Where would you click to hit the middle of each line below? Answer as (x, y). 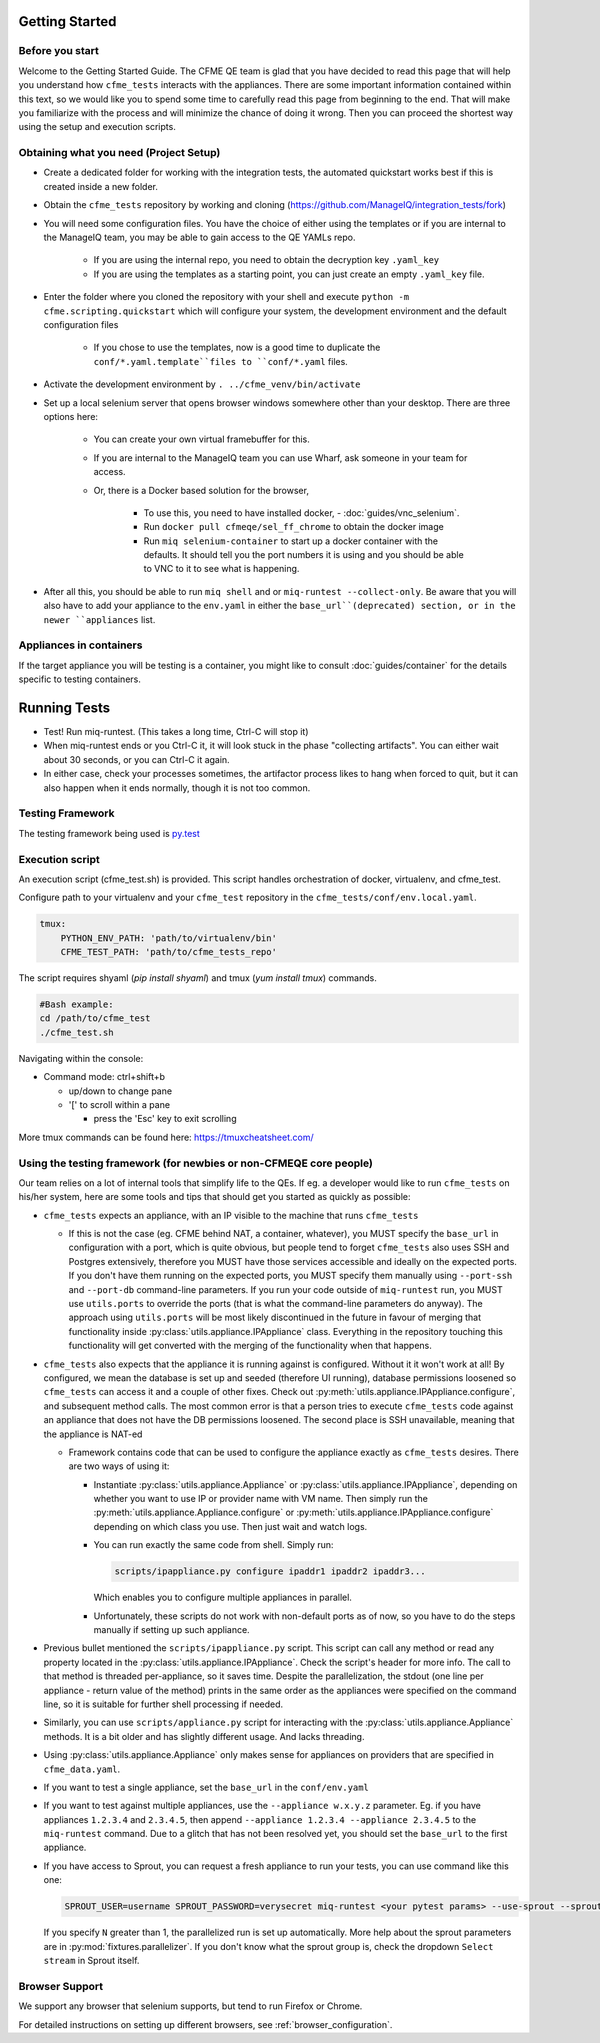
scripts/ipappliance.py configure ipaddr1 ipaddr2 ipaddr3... (270, 1571)
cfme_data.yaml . (82, 1769)
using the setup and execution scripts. (97, 127)
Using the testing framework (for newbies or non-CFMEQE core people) (196, 1163)
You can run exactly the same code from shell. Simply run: (213, 1545)
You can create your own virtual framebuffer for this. (201, 439)
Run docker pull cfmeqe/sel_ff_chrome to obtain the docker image (293, 527)
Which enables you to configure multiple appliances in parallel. (222, 1597)
